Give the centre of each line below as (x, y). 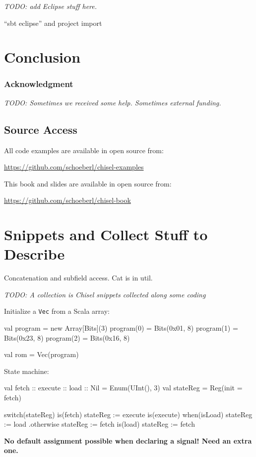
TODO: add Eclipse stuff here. (51, 6)
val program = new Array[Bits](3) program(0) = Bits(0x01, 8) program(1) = (121, 328)
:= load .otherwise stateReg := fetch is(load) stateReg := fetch (99, 424)
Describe (34, 254)
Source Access (41, 129)
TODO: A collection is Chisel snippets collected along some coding (105, 294)
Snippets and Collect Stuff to (106, 234)
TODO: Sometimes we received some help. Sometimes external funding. (113, 102)
